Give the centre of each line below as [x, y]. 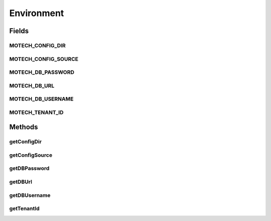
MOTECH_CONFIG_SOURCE [44, 59]
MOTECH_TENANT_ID [36, 112]
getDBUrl [21, 182]
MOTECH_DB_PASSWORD [42, 72]
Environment [37, 13]
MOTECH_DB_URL [32, 85]
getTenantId [24, 208]
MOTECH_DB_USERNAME [41, 99]
